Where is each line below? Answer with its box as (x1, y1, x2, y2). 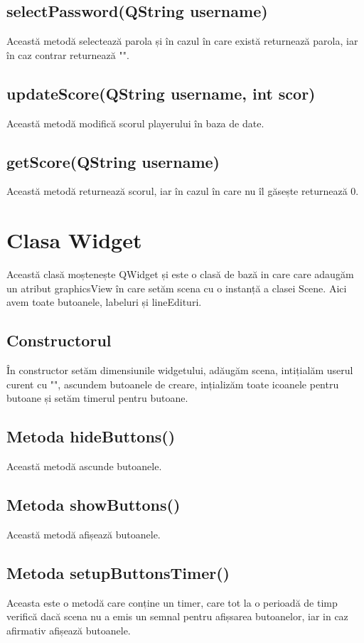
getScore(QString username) (6, 150, 220, 172)
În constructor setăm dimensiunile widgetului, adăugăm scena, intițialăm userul (6, 363, 353, 378)
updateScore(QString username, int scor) (6, 82, 316, 104)
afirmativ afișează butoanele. (6, 622, 131, 637)
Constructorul (6, 329, 112, 351)
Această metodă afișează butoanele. (6, 526, 161, 541)
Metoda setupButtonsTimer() (6, 561, 230, 583)
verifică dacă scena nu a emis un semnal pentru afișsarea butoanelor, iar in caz (6, 609, 348, 624)
